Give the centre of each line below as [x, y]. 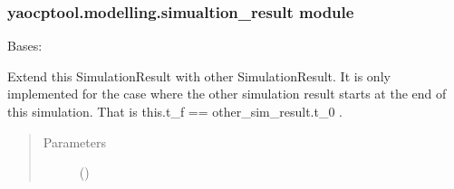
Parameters [74, 142]
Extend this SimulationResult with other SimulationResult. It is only [199, 76]
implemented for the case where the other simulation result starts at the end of [227, 94]
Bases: [25, 46]
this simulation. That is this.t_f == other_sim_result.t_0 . [175, 111]
